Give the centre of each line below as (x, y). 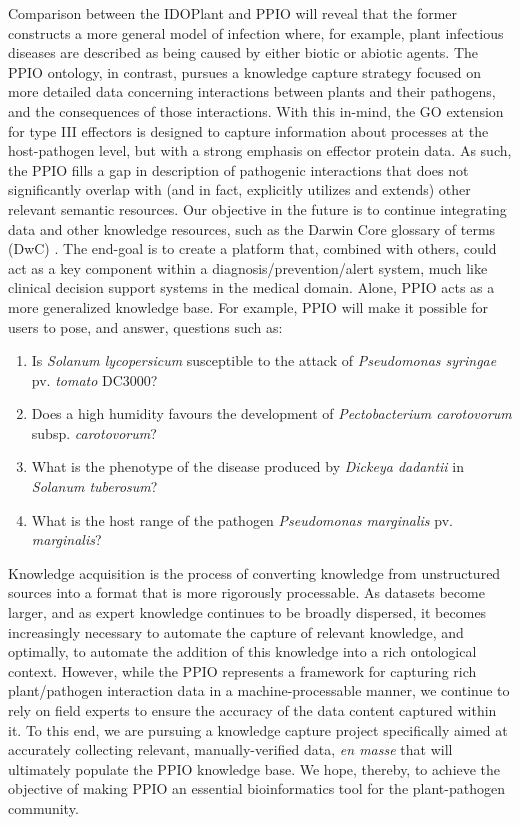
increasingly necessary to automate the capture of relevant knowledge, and (236, 631)
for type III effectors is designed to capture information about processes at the (248, 130)
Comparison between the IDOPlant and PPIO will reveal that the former (233, 13)
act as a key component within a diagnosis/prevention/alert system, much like (248, 267)
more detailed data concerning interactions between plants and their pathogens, (252, 91)
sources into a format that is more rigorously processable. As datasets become (246, 592)
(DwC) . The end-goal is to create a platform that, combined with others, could (252, 248)
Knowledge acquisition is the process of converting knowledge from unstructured (254, 572)
